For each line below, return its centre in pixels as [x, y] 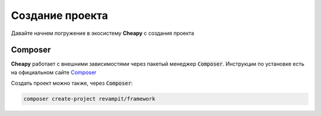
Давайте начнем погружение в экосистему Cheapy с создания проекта [103, 33]
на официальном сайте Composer [54, 72]
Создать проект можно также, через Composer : [72, 83]
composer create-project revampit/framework [89, 99]
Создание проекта [59, 15]
